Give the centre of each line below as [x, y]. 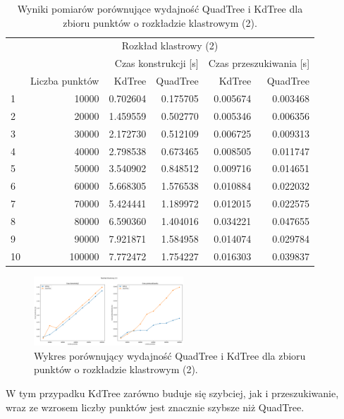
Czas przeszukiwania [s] [259, 63]
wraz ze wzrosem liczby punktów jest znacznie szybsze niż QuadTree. [155, 407]
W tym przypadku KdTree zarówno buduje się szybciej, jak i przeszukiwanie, [172, 393]
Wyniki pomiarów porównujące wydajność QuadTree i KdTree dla [160, 8]
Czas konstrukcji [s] [156, 63]
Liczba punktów [65, 81]
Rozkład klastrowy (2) [170, 45]
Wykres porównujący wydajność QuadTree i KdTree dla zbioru [170, 355]
